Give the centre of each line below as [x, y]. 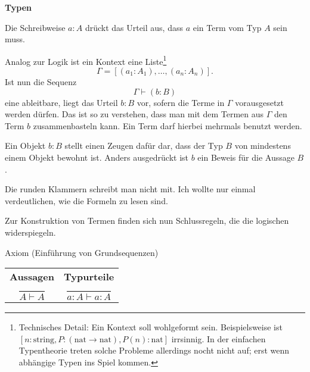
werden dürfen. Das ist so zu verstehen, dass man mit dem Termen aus [134, 114]
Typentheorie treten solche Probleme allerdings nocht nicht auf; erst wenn [154, 350]
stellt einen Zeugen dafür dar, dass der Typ [144, 146]
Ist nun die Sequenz [41, 82]
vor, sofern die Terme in [181, 102]
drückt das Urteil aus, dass [134, 27]
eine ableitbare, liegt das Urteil [61, 102]
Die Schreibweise [35, 27]
